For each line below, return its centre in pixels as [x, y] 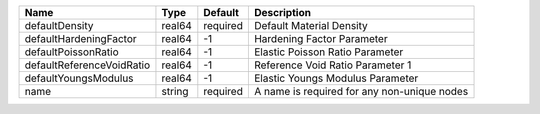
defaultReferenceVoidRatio [87, 65]
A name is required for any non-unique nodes [361, 91]
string [175, 91]
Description [282, 12]
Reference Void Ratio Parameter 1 [332, 65]
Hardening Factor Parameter [321, 38]
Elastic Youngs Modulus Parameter [336, 78]
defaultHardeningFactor [80, 38]
